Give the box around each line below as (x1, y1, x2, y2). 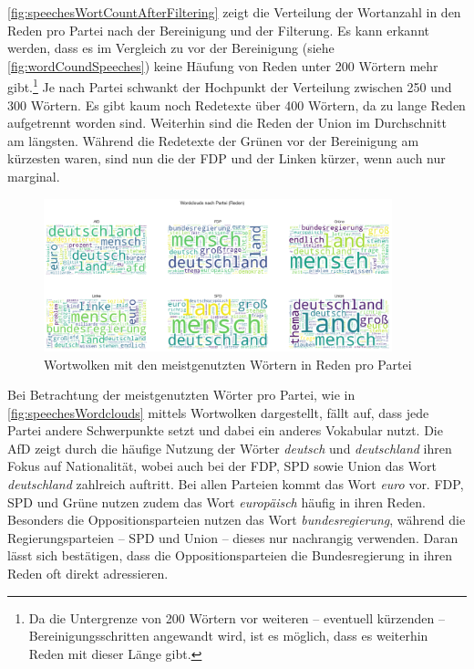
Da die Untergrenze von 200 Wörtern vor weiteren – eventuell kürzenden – (28, 608, 446, 627)
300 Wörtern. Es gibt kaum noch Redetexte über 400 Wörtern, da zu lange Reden (7, 95, 466, 114)
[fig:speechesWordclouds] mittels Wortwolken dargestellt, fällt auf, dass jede (7, 402, 429, 422)
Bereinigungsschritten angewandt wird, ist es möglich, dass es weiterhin (28, 626, 428, 645)
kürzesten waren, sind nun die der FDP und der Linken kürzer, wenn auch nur (7, 149, 446, 168)
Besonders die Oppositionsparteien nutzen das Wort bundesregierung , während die (7, 510, 466, 529)
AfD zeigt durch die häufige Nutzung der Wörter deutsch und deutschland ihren (7, 438, 452, 457)
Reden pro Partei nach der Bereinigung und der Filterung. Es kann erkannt (7, 20, 429, 39)
